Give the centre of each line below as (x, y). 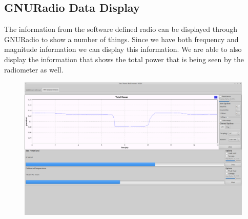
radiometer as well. (34, 69)
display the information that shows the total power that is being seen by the (124, 59)
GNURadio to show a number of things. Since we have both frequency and (121, 39)
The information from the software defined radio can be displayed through (121, 29)
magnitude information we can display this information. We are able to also (123, 49)
